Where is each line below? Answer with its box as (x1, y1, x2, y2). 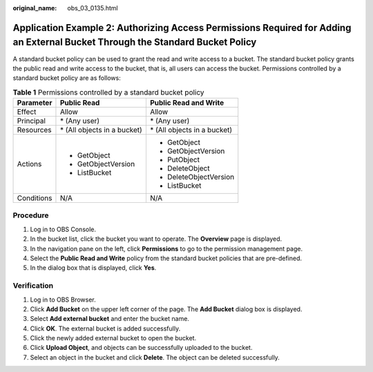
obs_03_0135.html (67, 4, 118, 12)
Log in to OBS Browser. (30, 295, 96, 304)
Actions (17, 159, 42, 169)
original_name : (12, 4, 57, 12)
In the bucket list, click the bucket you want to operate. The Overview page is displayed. (30, 235, 283, 243)
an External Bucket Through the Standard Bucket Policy (12, 37, 257, 48)
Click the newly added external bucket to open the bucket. (30, 334, 197, 342)
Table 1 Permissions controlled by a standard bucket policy (12, 87, 204, 97)
